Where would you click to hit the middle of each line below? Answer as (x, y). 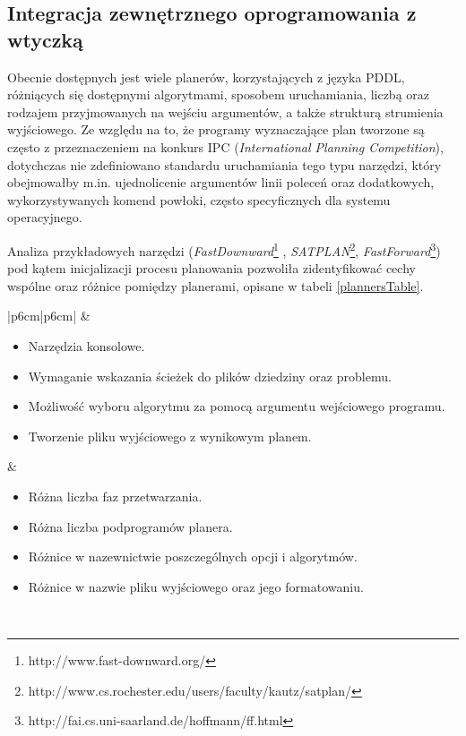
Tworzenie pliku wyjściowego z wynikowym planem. (170, 436)
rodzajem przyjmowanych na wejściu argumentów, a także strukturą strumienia (225, 111)
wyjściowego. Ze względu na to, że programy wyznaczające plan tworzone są (216, 129)
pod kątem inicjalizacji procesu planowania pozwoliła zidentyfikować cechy (211, 268)
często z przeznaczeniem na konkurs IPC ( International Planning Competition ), (225, 146)
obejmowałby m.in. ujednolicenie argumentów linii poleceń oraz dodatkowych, (221, 182)
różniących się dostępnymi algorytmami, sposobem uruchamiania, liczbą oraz (219, 94)
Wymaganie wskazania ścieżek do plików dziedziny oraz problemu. (210, 376)
